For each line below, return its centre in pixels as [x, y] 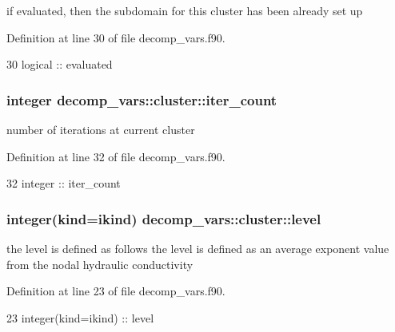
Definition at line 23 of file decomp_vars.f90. [116, 291]
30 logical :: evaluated [60, 64]
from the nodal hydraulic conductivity [100, 264]
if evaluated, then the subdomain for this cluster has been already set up [185, 10]
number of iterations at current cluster [101, 129]
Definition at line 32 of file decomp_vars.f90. [116, 156]
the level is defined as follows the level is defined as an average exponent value [198, 248]
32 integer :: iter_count [64, 183]
